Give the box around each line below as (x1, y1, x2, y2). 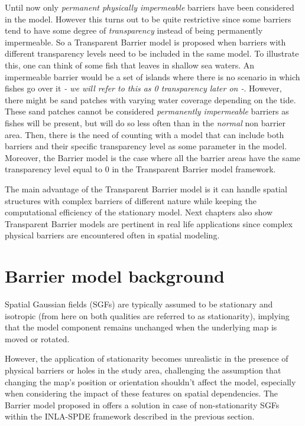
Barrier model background (5, 264, 225, 288)
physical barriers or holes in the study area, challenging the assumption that (5, 363, 281, 376)
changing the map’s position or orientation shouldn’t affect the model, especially (5, 375, 296, 388)
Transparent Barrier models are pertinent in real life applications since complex (5, 217, 293, 230)
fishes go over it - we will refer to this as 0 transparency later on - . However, (5, 82, 282, 94)
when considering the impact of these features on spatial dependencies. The (5, 387, 278, 399)
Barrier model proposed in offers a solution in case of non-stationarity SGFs (5, 398, 280, 411)
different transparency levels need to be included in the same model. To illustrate (5, 47, 299, 60)
